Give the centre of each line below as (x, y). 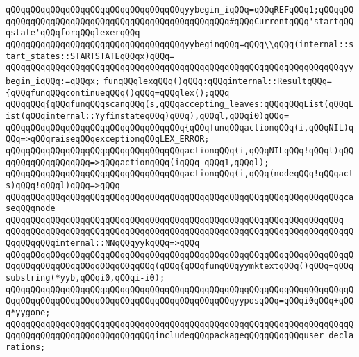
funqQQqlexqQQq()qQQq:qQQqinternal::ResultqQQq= (218, 81)
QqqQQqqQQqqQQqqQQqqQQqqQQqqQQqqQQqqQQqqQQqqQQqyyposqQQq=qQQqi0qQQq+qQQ (180, 301)
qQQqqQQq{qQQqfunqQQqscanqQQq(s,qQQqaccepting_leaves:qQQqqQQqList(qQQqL (180, 105)
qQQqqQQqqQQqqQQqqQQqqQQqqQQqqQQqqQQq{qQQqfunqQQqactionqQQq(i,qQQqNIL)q (180, 127)
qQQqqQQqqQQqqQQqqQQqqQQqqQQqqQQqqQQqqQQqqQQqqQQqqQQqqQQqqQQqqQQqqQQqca (180, 197)
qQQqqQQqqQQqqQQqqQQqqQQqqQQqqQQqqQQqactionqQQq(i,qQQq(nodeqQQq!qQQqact (180, 174)
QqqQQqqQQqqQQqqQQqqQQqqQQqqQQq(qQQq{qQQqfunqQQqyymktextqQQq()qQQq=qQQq (180, 266)
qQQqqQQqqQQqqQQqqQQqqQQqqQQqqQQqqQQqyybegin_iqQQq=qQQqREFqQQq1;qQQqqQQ (180, 10)
